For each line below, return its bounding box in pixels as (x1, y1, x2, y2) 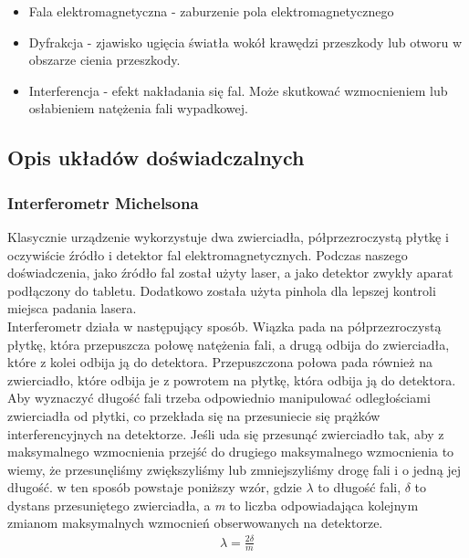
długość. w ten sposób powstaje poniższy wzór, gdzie (7, 478, 302, 497)
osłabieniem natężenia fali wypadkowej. (28, 99, 248, 118)
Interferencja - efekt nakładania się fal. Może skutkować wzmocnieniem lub (28, 80, 448, 100)
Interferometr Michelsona (7, 191, 199, 214)
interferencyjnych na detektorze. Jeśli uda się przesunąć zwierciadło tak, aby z (7, 424, 444, 443)
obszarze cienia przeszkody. (28, 50, 181, 69)
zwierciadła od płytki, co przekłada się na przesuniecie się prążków (7, 405, 380, 425)
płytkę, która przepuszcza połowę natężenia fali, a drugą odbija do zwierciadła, (7, 334, 450, 353)
